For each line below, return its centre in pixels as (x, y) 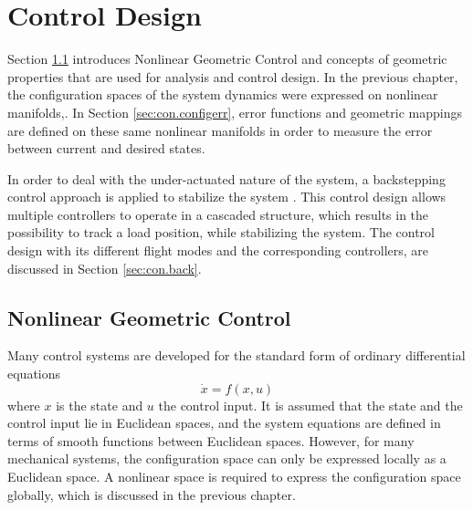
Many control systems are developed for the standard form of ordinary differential (236, 355)
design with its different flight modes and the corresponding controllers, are (218, 250)
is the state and (100, 405)
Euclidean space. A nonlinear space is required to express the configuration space (234, 477)
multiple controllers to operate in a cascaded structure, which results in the (218, 214)
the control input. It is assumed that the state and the (310, 405)
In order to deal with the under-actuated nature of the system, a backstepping (226, 178)
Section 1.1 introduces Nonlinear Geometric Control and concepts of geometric (227, 59)
